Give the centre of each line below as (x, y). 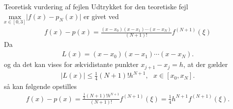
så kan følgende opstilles (41, 86)
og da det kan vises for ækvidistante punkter (71, 64)
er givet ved (101, 16)
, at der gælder (205, 64)
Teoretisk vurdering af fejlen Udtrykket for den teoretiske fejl (96, 6)
